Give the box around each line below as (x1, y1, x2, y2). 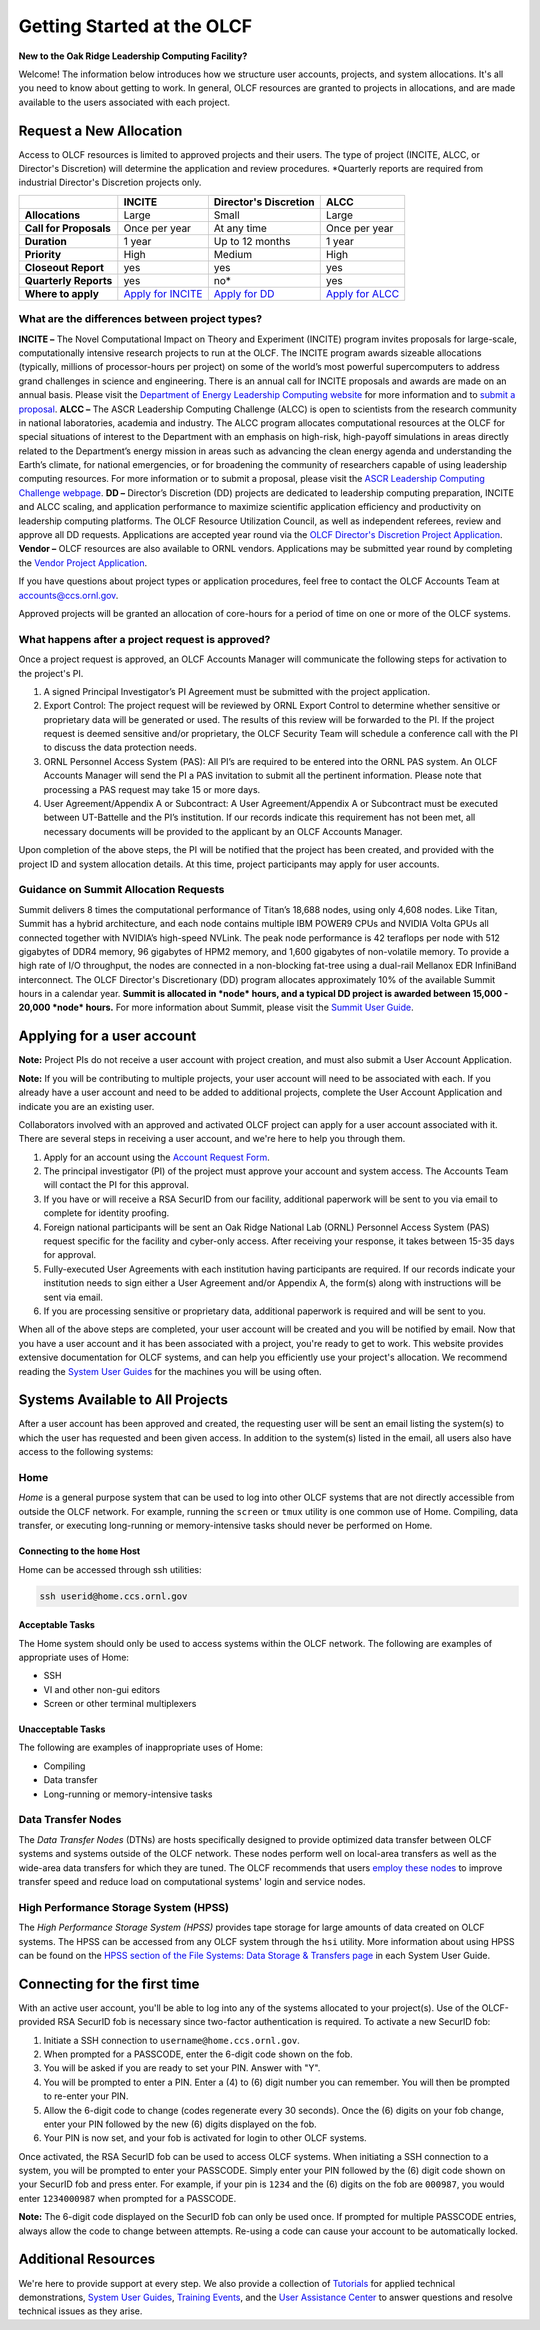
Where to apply (24, 286, 100, 300)
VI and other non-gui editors (43, 1683, 160, 1695)
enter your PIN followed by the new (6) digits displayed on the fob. (43, 2118, 317, 2130)
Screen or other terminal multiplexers (43, 1698, 197, 1710)
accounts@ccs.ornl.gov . (18, 589, 119, 601)
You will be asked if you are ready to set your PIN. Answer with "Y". (43, 2062, 321, 2074)
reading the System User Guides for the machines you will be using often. (18, 1365, 322, 1377)
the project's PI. (18, 667, 84, 679)
